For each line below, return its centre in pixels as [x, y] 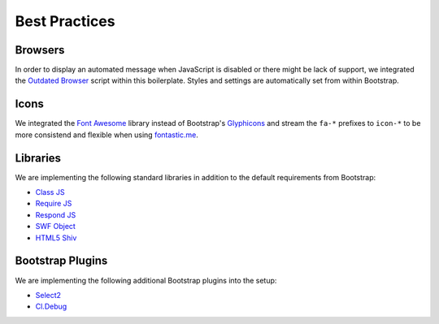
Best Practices [65, 21]
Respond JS [56, 214]
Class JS [50, 192]
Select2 [48, 295]
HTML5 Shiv [56, 238]
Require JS [54, 204]
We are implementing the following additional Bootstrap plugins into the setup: [146, 280]
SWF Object [56, 227]
